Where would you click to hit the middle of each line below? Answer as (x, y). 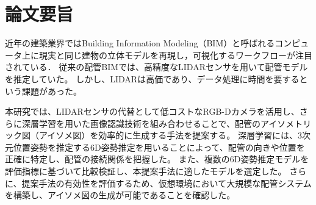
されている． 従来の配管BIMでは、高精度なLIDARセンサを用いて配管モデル (156, 67)
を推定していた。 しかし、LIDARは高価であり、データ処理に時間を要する (152, 78)
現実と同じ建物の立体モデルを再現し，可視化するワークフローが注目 (175, 55)
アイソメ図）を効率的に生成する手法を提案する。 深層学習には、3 (170, 135)
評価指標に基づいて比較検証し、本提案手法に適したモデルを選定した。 (146, 171)
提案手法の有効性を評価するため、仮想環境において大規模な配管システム (167, 183)
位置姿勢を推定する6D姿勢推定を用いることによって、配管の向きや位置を (159, 147)
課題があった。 (52, 91)
